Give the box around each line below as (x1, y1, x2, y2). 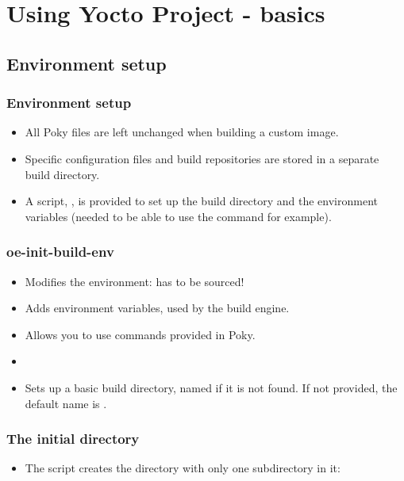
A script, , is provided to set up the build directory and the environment (25, 193, 378, 209)
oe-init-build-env (6, 242, 114, 261)
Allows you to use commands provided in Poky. (25, 326, 256, 342)
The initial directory (6, 429, 140, 449)
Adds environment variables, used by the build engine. (25, 300, 290, 316)
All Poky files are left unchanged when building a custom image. (25, 124, 339, 140)
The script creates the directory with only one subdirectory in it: (25, 460, 341, 476)
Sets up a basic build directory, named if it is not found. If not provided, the (25, 379, 398, 395)
